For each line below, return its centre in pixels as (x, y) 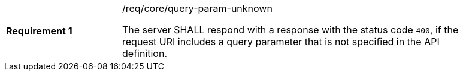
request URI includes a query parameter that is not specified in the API (281, 42)
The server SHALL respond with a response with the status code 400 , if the (290, 30)
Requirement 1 (39, 31)
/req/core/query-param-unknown (197, 8)
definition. (145, 53)
